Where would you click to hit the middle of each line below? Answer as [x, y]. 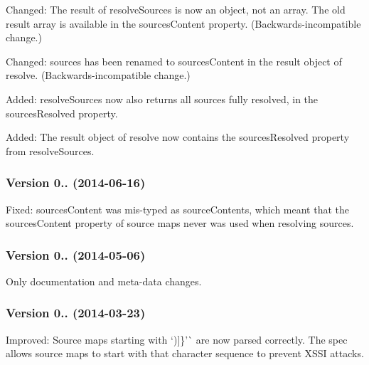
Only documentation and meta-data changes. [104, 281]
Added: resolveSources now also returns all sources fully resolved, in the [162, 99]
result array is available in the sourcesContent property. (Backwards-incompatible [183, 23]
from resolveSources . [50, 150]
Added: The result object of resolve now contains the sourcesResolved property [178, 137]
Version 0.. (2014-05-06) [76, 254]
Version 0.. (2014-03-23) [76, 313]
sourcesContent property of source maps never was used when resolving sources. [180, 223]
